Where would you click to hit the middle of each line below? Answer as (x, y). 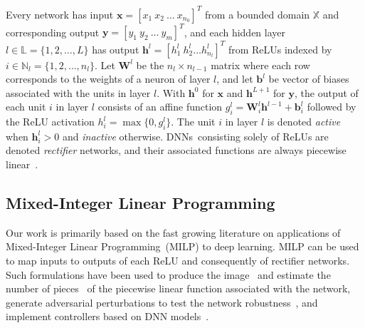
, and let (235, 79)
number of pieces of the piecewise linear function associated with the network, (178, 288)
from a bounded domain (258, 14)
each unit (26, 107)
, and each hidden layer (235, 31)
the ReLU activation (50, 122)
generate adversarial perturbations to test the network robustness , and (162, 302)
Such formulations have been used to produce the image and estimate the (168, 274)
